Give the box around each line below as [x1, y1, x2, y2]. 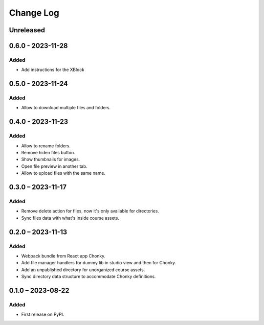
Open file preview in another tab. [21, 163, 88, 169]
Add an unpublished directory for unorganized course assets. [21, 267, 145, 273]
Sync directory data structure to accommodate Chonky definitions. [21, 274, 156, 279]
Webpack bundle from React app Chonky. [21, 253, 106, 259]
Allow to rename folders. [21, 142, 71, 149]
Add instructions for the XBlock [21, 67, 85, 73]
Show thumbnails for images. [21, 157, 80, 162]
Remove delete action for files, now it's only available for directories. [21, 208, 159, 214]
